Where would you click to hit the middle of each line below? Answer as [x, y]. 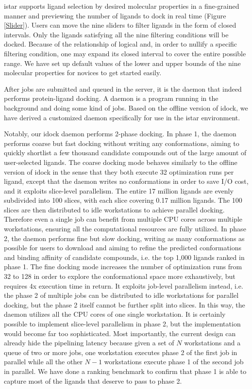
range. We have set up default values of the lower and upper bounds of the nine [122, 63]
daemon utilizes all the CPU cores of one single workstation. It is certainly [115, 314]
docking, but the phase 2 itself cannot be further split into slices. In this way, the [125, 304]
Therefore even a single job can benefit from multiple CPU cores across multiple [123, 219]
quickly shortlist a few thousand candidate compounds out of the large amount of [125, 153]
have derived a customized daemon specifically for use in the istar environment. [122, 117]
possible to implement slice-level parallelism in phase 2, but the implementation [122, 324]
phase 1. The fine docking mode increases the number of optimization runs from [123, 267]
